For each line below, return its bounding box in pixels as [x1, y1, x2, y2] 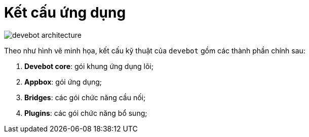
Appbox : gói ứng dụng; [24, 77, 102, 86]
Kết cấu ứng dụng [4, 4, 126, 21]
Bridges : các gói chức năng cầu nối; [24, 93, 146, 102]
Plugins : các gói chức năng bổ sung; [24, 108, 147, 117]
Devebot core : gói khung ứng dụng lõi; [24, 61, 153, 71]
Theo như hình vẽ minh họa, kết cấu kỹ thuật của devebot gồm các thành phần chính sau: [4, 46, 305, 55]
